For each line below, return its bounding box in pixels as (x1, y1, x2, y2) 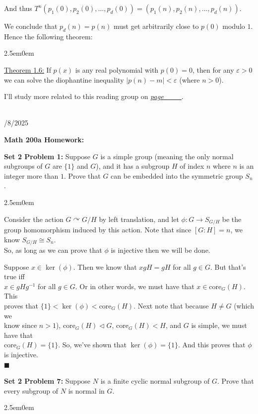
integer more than (4, 170, 59, 181)
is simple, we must (191, 320, 247, 330)
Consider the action (4, 213, 64, 224)
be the (222, 213, 242, 224)
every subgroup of (4, 385, 59, 396)
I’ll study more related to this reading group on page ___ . (4, 91, 184, 102)
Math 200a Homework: (4, 134, 84, 144)
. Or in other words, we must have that (75, 281, 194, 291)
